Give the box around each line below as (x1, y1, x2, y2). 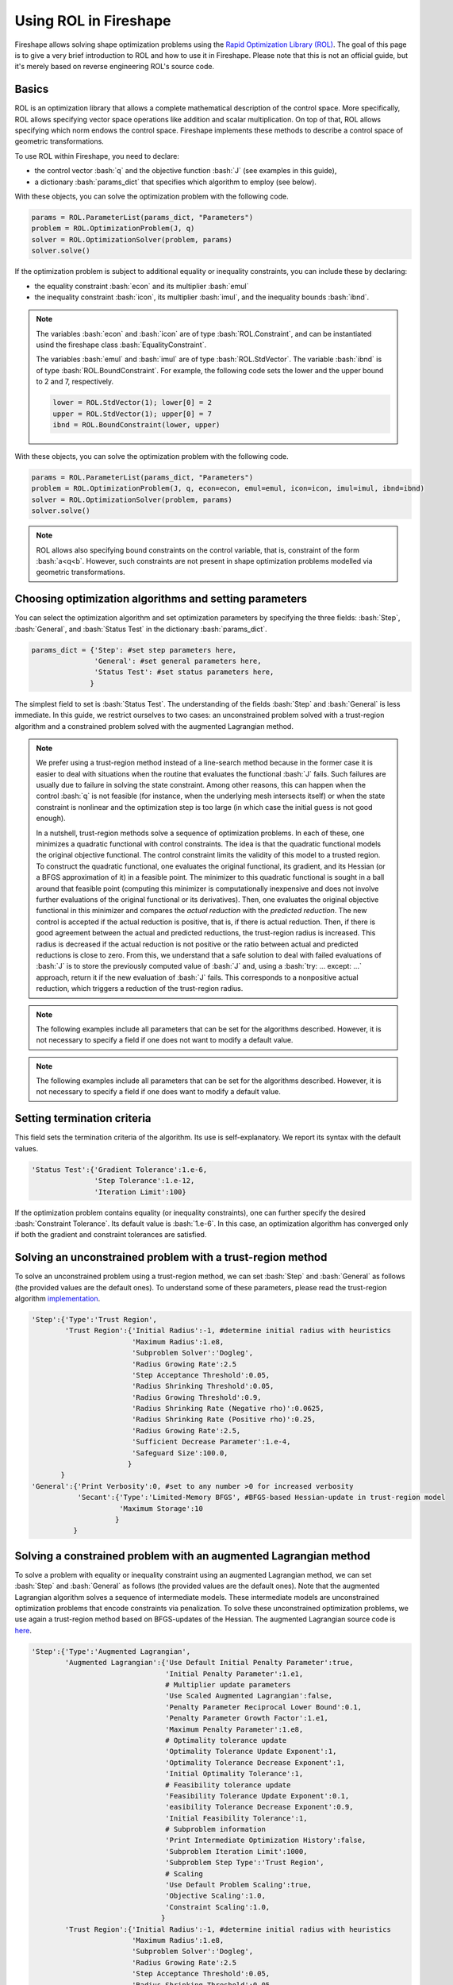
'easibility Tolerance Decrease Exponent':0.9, (165, 1802, 354, 1812)
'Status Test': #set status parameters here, (94, 668, 274, 676)
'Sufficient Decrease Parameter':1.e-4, (131, 1437, 291, 1447)
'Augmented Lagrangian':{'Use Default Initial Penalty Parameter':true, (64, 1658, 354, 1667)
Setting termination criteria (14, 1112, 152, 1125)
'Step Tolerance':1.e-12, (94, 1176, 195, 1185)
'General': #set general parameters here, (94, 656, 262, 665)
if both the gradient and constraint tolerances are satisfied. (14, 1230, 207, 1239)
